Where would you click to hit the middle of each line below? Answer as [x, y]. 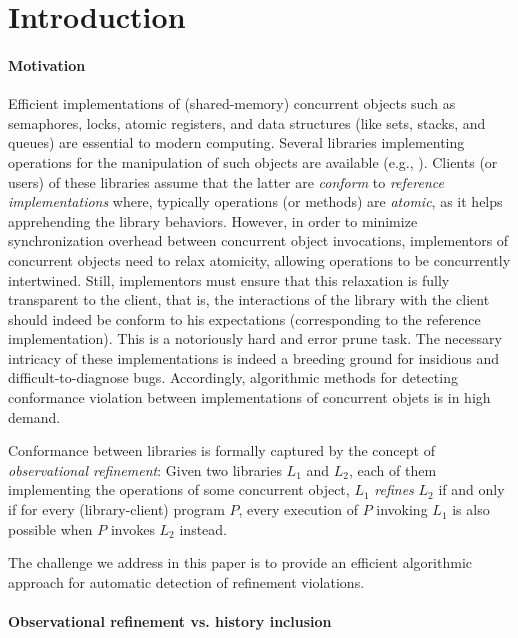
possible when [50, 528]
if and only [471, 489]
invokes [132, 528]
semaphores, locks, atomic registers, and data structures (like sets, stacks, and [247, 122]
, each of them [392, 469]
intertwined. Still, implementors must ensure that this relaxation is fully [229, 279]
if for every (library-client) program [116, 509]
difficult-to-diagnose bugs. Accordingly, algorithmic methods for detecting [233, 377]
